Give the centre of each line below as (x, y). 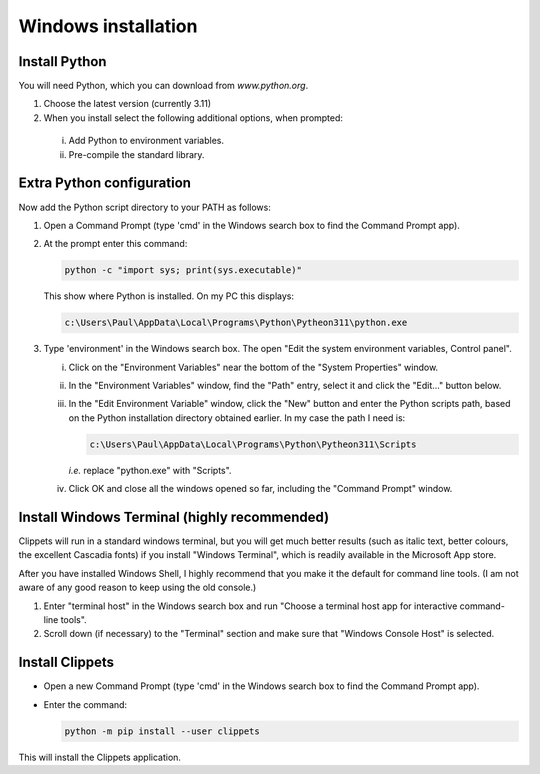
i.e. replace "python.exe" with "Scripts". (150, 470)
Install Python (62, 61)
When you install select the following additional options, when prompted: (193, 117)
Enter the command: (85, 704)
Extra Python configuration (105, 183)
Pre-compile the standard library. (136, 154)
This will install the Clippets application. (100, 757)
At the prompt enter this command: (115, 244)
